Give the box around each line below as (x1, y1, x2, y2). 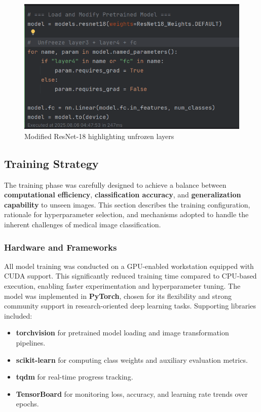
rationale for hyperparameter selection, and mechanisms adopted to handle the (4, 209, 249, 220)
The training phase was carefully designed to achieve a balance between (4, 179, 227, 190)
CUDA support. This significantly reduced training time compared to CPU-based (4, 270, 257, 281)
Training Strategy (4, 155, 99, 171)
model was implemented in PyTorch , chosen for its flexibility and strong (4, 290, 232, 301)
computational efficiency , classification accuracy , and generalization (4, 189, 241, 200)
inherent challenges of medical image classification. (4, 219, 161, 230)
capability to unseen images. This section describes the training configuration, (4, 199, 250, 210)
